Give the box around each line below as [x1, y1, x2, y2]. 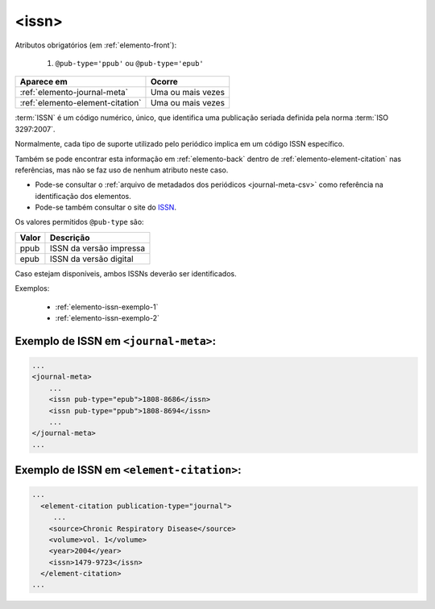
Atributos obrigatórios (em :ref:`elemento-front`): [14, 40, 177, 50]
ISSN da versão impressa [49, 242, 146, 254]
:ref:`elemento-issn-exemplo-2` [55, 313, 160, 323]
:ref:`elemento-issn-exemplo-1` [55, 302, 159, 312]
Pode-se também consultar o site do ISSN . [35, 202, 177, 213]
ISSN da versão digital [49, 253, 134, 264]
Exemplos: [14, 284, 50, 293]
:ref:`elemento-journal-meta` [19, 87, 129, 98]
